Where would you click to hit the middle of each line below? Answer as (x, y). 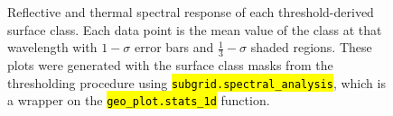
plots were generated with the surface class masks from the (170, 65)
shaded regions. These (311, 47)
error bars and (174, 47)
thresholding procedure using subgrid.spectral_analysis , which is (196, 82)
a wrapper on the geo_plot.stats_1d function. (139, 100)
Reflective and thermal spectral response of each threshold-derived (191, 12)
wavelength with (52, 47)
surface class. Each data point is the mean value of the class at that (195, 29)
